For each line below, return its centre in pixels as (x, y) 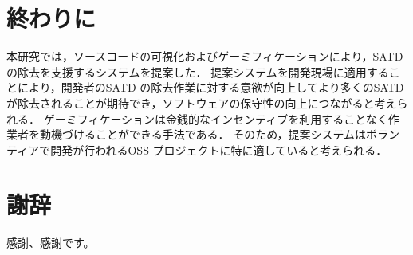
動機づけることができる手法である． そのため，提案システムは (203, 134)
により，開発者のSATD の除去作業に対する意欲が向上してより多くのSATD (210, 87)
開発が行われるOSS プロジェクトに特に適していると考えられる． (219, 149)
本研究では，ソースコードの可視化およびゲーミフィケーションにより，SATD (205, 56)
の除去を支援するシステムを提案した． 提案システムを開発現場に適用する (198, 71)
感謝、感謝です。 (51, 243)
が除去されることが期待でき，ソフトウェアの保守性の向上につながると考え (202, 102)
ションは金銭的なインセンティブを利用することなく (255, 118)
